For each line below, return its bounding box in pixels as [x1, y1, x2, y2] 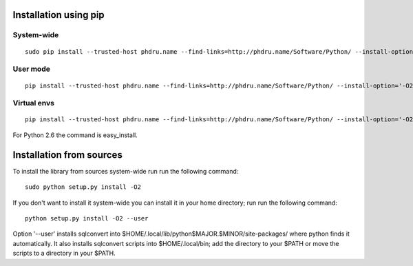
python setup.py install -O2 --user [25, 214, 149, 222]
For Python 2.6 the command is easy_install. [12, 131, 138, 139]
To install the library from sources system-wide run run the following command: [12, 167, 239, 175]
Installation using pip [12, 9, 105, 21]
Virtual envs [12, 99, 55, 108]
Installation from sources [12, 149, 123, 161]
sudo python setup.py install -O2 [25, 183, 141, 191]
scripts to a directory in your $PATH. [12, 249, 116, 258]
